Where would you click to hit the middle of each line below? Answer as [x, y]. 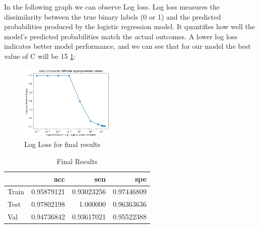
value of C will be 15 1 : [40, 56]
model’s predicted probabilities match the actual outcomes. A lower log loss [121, 36]
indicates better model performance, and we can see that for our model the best [127, 46]
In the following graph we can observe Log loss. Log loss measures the [112, 7]
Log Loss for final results [62, 144]
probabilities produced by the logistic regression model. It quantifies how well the [129, 26]
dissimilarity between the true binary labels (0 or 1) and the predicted [113, 16]
